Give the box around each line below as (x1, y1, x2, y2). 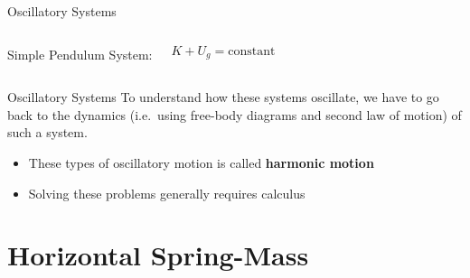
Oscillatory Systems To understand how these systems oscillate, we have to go (7, 88, 439, 107)
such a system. (7, 123, 88, 142)
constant (228, 44, 276, 58)
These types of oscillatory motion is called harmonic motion (28, 153, 374, 171)
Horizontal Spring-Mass (7, 236, 309, 273)
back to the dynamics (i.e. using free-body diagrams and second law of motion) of (7, 105, 462, 124)
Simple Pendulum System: (7, 44, 153, 63)
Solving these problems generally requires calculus (28, 183, 305, 202)
